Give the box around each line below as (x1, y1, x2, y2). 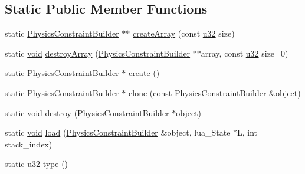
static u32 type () (5, 157, 68, 170)
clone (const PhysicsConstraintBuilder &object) (129, 86, 301, 99)
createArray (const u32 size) (133, 27, 235, 40)
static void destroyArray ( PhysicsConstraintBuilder (5, 47, 191, 59)
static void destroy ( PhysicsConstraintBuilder (5, 106, 169, 119)
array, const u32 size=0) (201, 47, 288, 59)
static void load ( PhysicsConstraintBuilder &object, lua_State (5, 126, 231, 139)
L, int (237, 126, 258, 139)
